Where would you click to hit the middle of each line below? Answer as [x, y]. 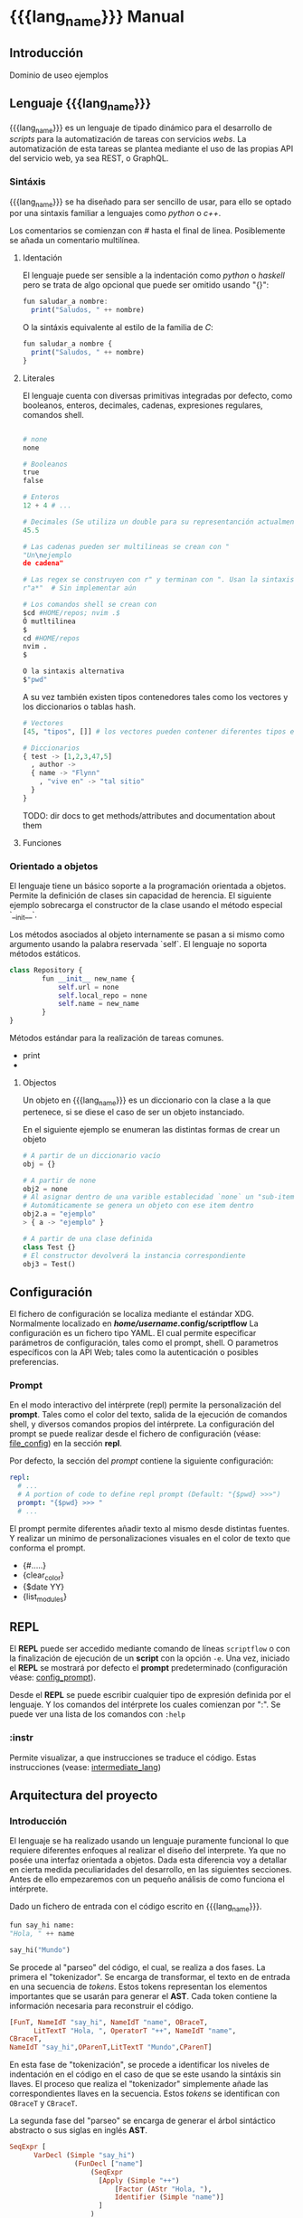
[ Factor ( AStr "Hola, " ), [163, 2189]
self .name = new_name [99, 1004]
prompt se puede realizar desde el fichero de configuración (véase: [135, 1434]
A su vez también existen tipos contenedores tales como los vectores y [155, 697]
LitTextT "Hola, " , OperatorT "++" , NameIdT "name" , [135, 2031]
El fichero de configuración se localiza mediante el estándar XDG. [132, 1314]
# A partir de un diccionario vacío [91, 1155]
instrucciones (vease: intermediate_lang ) [85, 1767]
